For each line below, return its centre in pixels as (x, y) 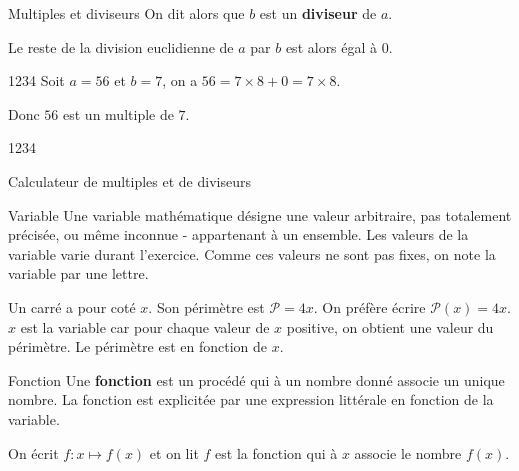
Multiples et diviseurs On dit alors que (126, 13)
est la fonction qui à (276, 452)
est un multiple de (118, 113)
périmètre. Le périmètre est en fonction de (138, 346)
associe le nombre (408, 452)
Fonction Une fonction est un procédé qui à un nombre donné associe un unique (256, 379)
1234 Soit (36, 80)
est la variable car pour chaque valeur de (145, 326)
